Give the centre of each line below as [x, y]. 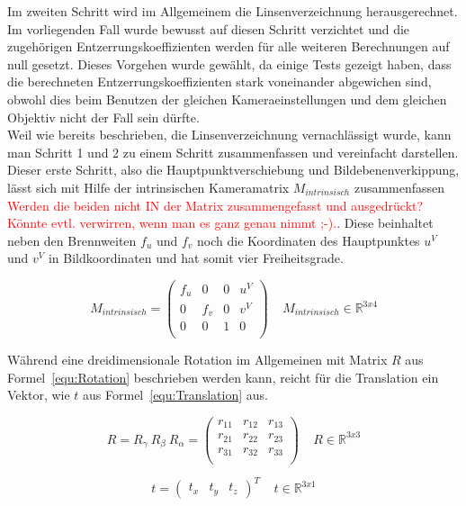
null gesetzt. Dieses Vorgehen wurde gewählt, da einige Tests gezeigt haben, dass [229, 63]
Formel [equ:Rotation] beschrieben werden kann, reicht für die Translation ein [223, 377]
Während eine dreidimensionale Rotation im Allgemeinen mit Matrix [197, 360]
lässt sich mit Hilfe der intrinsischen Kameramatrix [148, 187]
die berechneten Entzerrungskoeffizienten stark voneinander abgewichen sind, [220, 81]
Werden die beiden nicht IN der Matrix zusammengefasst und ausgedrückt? [215, 205]
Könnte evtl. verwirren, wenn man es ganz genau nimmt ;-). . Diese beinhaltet [220, 223]
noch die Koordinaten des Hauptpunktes [309, 240]
